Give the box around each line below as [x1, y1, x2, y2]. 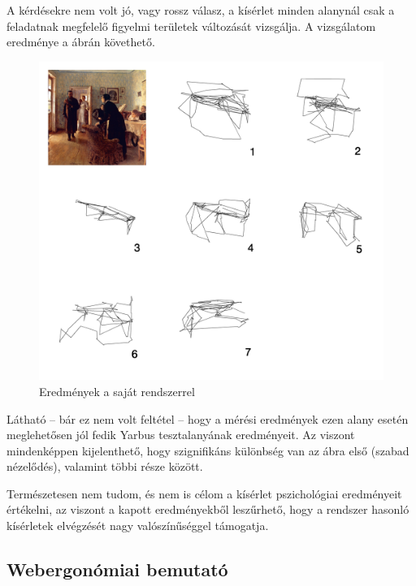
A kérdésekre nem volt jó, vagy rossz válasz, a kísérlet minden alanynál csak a [6, 2, 395, 18]
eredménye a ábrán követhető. [6, 33, 155, 50]
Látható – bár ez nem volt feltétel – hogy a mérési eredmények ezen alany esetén [6, 410, 409, 427]
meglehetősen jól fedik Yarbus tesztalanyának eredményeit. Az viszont [6, 426, 355, 443]
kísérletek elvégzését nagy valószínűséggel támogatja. [6, 517, 269, 534]
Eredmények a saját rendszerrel [39, 382, 195, 399]
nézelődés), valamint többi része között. [6, 458, 203, 475]
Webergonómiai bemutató [6, 557, 228, 582]
